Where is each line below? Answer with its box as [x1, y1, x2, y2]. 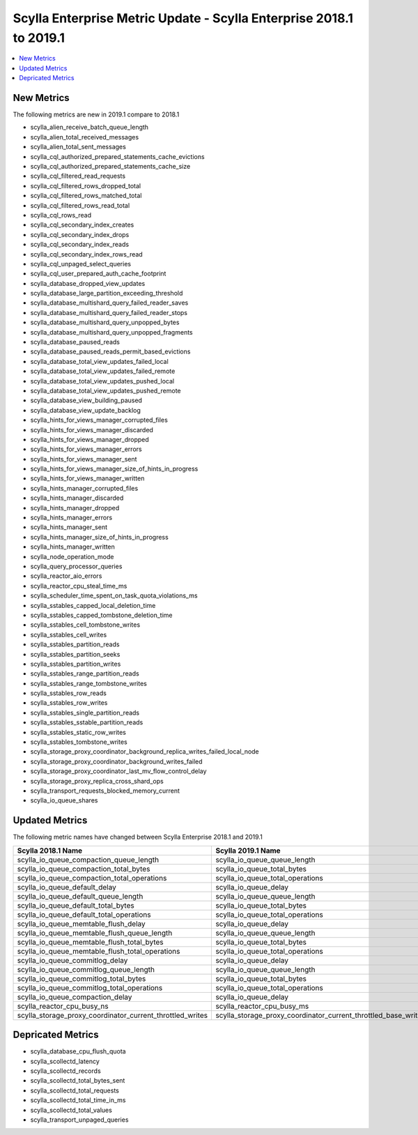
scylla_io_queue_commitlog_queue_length [17, 964, 155, 974]
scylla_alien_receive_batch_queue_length [30, 123, 149, 132]
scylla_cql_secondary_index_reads [30, 241, 129, 249]
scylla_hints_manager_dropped [30, 503, 120, 512]
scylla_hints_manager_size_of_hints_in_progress [30, 533, 169, 541]
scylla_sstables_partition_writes [30, 660, 121, 668]
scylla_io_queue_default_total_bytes [17, 900, 135, 910]
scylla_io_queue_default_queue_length [17, 891, 144, 901]
